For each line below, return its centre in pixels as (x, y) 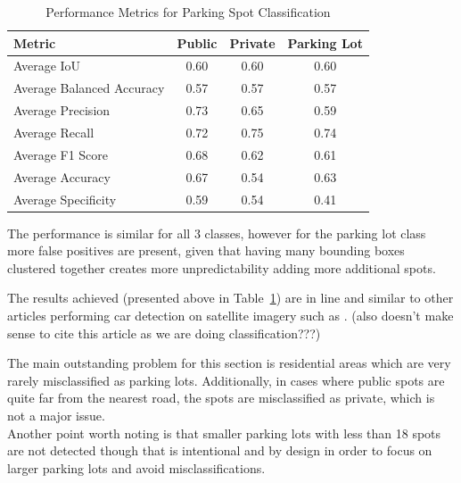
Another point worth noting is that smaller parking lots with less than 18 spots (224, 433)
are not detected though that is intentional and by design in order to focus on (220, 450)
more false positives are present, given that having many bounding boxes (206, 250)
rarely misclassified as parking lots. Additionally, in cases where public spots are (226, 380)
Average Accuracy (62, 176)
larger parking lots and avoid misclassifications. (136, 467)
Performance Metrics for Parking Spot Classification (188, 12)
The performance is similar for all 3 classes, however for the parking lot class (217, 233)
